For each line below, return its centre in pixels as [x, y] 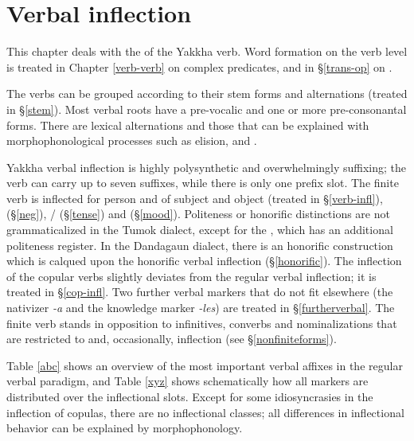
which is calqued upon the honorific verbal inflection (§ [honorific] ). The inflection [204, 261]
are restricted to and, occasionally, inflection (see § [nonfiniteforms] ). [172, 339]
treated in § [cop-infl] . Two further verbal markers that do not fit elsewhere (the [200, 292]
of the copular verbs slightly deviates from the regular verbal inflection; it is [191, 276]
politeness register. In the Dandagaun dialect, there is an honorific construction [200, 245]
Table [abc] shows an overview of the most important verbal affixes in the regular [205, 365]
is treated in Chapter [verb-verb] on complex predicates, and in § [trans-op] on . [199, 66]
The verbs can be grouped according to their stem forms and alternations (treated [207, 94]
